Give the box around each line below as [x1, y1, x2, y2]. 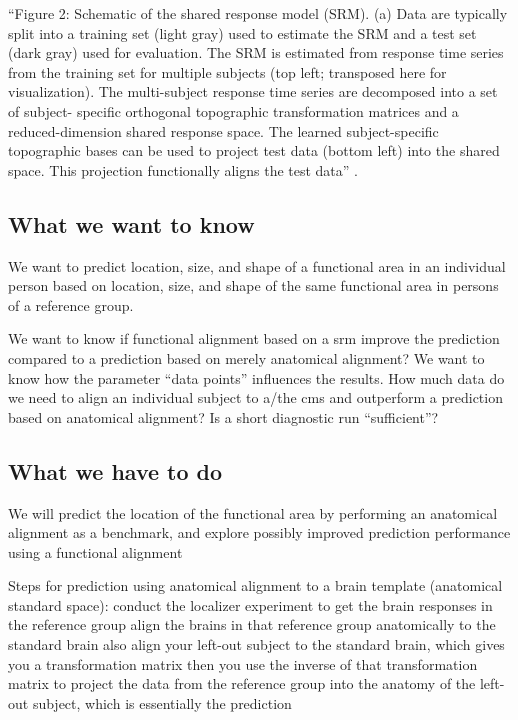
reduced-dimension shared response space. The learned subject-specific [8, 120, 439, 141]
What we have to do [8, 455, 223, 486]
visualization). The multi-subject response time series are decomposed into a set [8, 81, 498, 102]
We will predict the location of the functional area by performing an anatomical [8, 502, 498, 523]
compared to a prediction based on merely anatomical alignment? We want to [8, 347, 485, 368]
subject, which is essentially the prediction [32, 692, 292, 713]
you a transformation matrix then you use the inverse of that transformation [8, 653, 478, 674]
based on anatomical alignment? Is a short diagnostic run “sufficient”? [8, 406, 439, 427]
